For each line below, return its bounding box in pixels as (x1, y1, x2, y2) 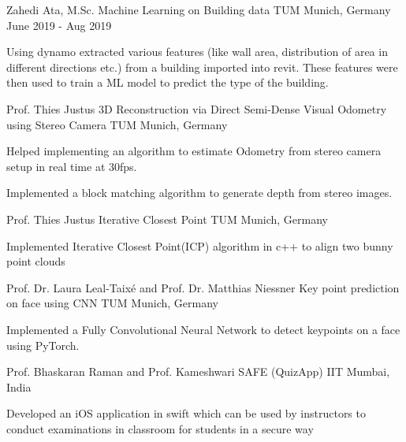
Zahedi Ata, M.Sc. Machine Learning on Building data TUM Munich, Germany (6, 2, 391, 17)
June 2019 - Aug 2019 (6, 17, 112, 33)
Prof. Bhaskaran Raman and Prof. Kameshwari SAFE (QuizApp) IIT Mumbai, (6, 363, 390, 380)
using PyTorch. (6, 336, 80, 353)
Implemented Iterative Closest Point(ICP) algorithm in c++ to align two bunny (6, 237, 393, 254)
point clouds (6, 253, 65, 269)
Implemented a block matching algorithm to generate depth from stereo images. (6, 184, 393, 201)
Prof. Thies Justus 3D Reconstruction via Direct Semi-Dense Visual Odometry (6, 100, 387, 117)
